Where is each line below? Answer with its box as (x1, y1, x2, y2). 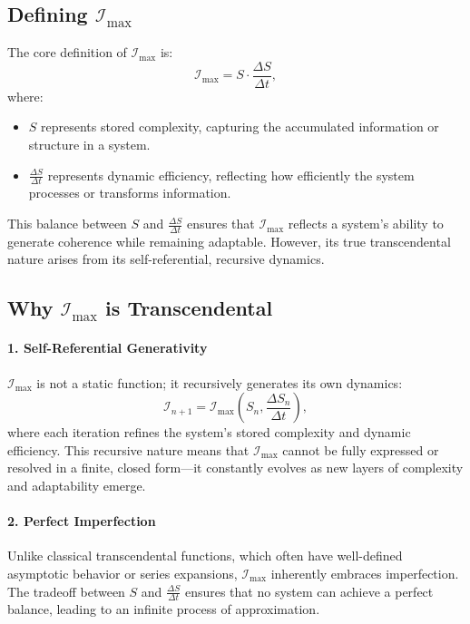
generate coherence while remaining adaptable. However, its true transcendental (7, 231, 451, 250)
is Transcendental (105, 294, 273, 322)
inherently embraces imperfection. (270, 564, 459, 583)
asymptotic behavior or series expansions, (7, 564, 238, 583)
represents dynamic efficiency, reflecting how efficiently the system (47, 165, 415, 184)
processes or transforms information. (28, 183, 231, 202)
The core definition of (7, 43, 127, 62)
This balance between (7, 214, 127, 233)
